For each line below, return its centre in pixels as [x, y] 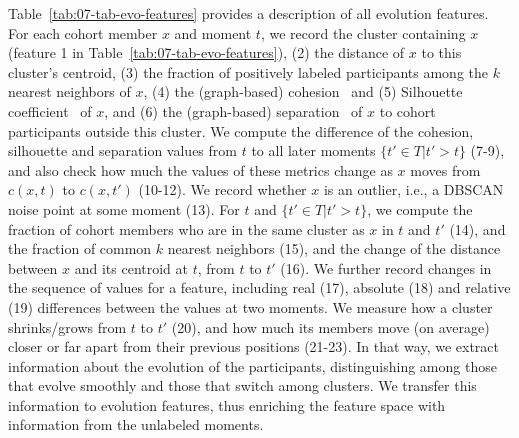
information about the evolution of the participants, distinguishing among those [252, 365]
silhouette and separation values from [122, 150]
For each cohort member [83, 32]
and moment [213, 32]
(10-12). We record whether [222, 189]
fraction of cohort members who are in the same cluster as [186, 228]
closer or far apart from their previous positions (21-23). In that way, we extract [254, 346]
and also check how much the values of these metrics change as [200, 169]
